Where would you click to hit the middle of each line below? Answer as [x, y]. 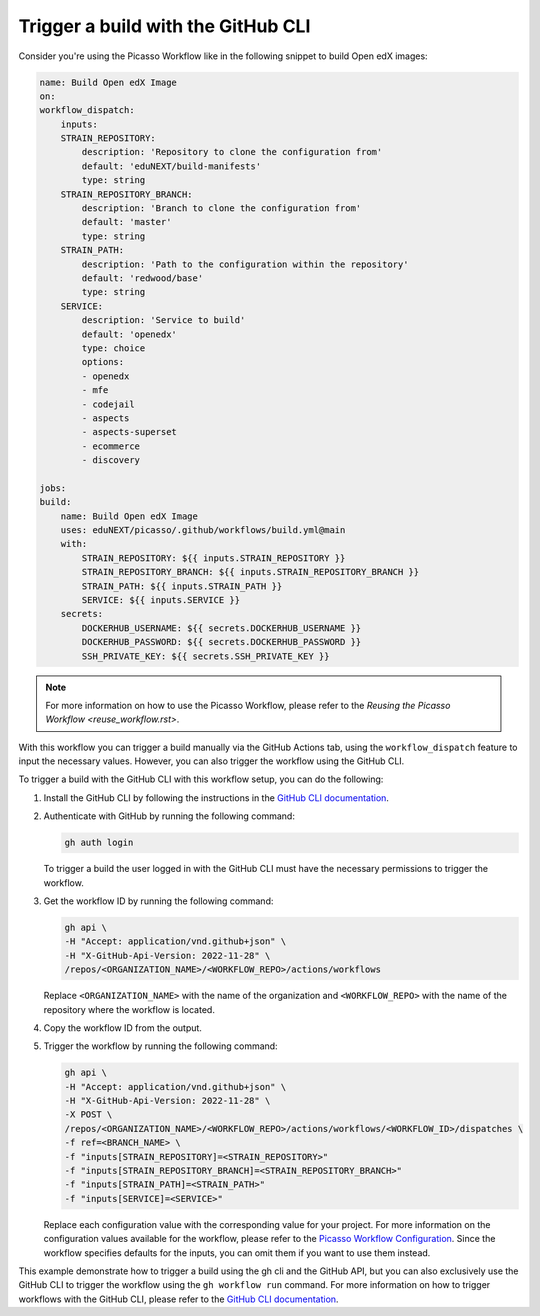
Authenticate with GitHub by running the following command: [169, 816]
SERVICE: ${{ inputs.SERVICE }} [160, 599]
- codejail [108, 404]
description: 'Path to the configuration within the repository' [245, 264]
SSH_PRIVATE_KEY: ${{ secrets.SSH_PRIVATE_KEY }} [205, 656]
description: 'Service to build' [163, 320]
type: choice [113, 348]
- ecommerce [110, 446]
